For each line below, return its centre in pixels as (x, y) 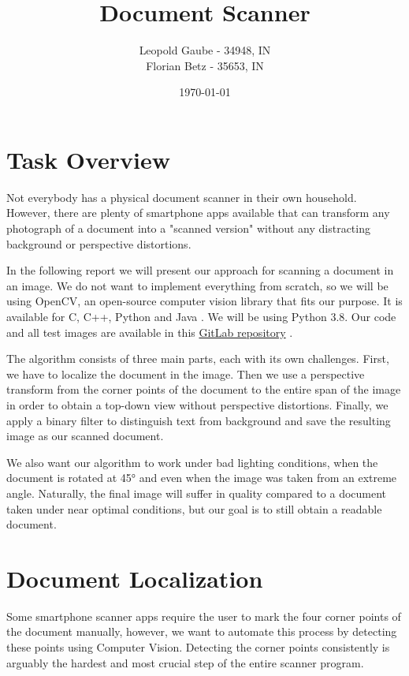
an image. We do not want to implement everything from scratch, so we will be (197, 285)
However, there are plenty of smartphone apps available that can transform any (198, 213)
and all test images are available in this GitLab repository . (150, 332)
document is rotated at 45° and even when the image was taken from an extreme (202, 478)
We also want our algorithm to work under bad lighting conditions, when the (192, 462)
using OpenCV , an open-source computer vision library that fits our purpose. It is (204, 301)
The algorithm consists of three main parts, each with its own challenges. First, (198, 359)
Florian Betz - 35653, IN (205, 65)
